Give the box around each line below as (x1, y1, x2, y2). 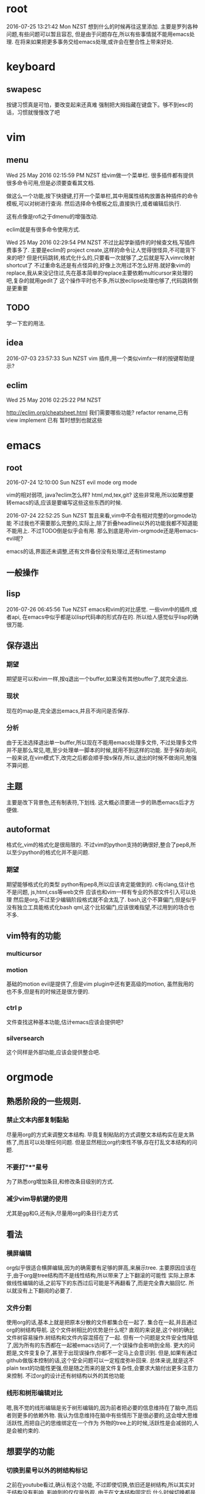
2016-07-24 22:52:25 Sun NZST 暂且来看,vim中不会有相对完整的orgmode (6, 512, 192, 519)
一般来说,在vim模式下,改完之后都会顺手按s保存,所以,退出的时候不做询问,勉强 (6, 754, 197, 761)
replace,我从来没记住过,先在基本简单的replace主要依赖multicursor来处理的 (6, 269, 193, 276)
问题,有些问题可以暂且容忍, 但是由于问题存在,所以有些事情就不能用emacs (6, 30, 190, 38)
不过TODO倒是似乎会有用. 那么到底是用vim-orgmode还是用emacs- (30, 527, 199, 535)
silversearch (6, 1034, 45, 1042)
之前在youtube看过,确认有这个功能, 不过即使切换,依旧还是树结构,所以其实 (6, 1481, 190, 1489)
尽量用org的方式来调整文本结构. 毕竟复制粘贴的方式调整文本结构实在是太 (6, 1131, 189, 1138)
